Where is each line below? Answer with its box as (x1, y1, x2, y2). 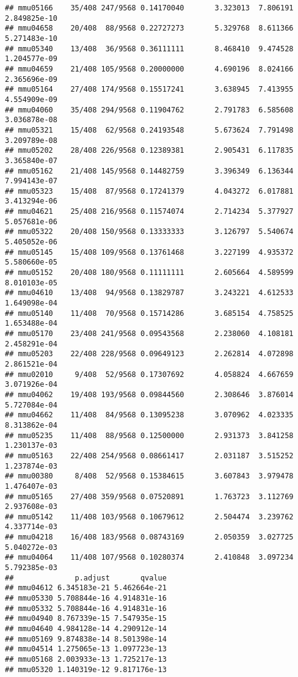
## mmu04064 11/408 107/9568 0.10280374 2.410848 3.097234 (5, 553, 294, 562)
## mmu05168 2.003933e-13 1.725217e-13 (5, 655, 167, 664)
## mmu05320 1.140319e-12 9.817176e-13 (5, 665, 167, 674)
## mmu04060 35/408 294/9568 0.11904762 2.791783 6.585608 (5, 105, 294, 114)
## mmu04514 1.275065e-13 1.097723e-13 (5, 645, 167, 654)
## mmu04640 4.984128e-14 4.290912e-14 (5, 624, 167, 634)
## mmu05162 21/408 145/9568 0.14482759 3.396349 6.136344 (5, 166, 294, 175)
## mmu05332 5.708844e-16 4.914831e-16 (5, 604, 167, 613)
